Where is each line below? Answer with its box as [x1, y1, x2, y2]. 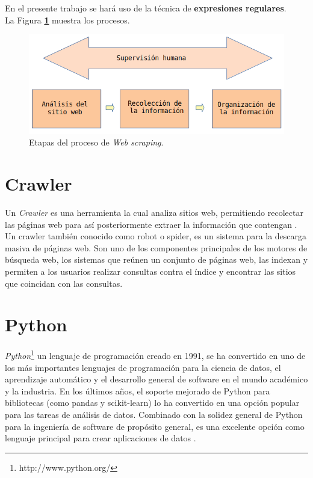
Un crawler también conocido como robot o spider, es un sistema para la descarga [5, 230, 307, 242]
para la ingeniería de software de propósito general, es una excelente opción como [5, 420, 305, 432]
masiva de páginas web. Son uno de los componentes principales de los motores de [5, 241, 308, 254]
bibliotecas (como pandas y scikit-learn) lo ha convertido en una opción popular [5, 396, 300, 409]
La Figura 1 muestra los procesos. [5, 13, 130, 26]
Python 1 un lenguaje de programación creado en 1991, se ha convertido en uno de [5, 348, 306, 362]
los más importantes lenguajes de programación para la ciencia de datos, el [5, 361, 281, 373]
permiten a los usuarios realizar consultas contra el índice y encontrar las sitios [5, 265, 296, 278]
